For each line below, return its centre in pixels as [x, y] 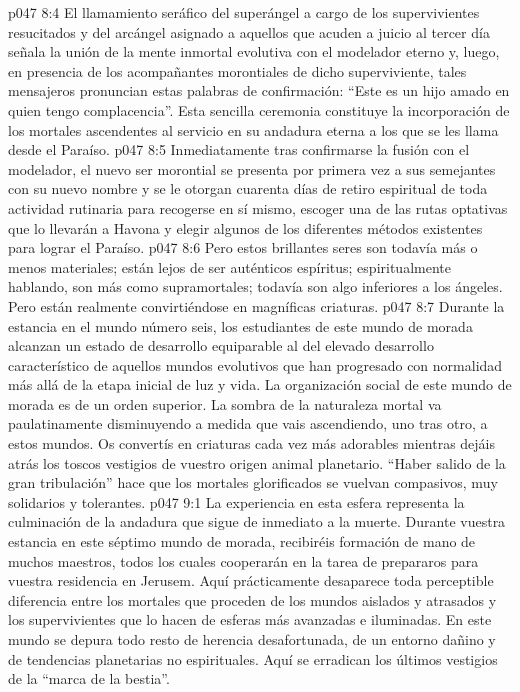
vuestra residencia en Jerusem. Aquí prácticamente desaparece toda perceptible [251, 580]
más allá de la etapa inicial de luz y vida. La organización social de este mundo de [260, 384]
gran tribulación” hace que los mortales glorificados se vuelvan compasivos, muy [253, 482]
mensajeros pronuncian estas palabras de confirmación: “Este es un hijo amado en [259, 90]
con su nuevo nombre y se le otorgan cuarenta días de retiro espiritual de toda [248, 188]
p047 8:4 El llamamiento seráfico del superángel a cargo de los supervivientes [244, 12]
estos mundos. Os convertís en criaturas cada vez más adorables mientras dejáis [252, 443]
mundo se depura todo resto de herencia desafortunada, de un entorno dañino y [252, 639]
